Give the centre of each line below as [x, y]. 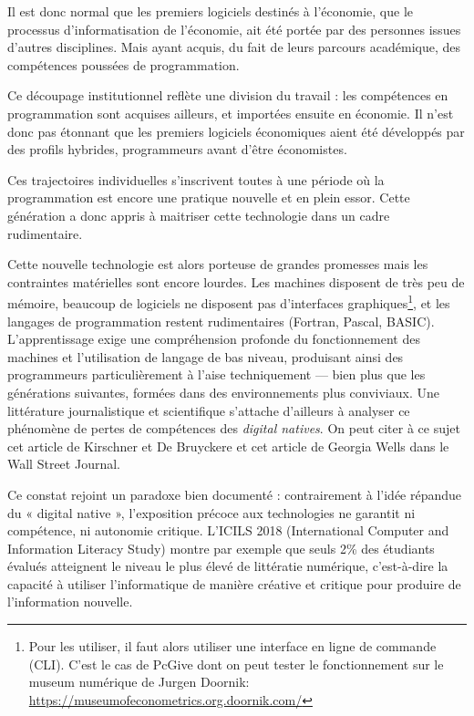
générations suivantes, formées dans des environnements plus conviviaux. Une [223, 392]
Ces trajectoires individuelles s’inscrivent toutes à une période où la [196, 179]
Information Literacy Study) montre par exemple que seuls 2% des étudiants [221, 548]
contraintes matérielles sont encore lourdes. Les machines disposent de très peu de [236, 281]
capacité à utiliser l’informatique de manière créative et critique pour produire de [234, 583]
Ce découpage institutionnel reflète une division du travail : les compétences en [228, 95]
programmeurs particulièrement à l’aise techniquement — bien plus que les [216, 374]
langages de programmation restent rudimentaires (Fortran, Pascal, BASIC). [221, 321]
